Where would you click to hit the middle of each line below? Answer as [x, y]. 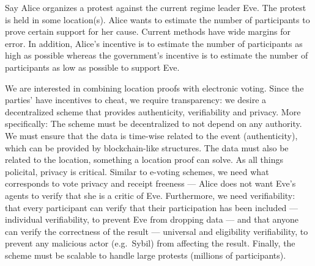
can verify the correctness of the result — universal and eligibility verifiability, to [157, 231]
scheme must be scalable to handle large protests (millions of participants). [146, 255]
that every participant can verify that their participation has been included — [152, 207]
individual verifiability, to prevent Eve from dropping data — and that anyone [152, 219]
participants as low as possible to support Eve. [92, 67]
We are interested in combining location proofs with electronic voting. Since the [154, 88]
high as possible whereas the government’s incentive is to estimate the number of [157, 55]
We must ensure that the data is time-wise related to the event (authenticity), [151, 135]
